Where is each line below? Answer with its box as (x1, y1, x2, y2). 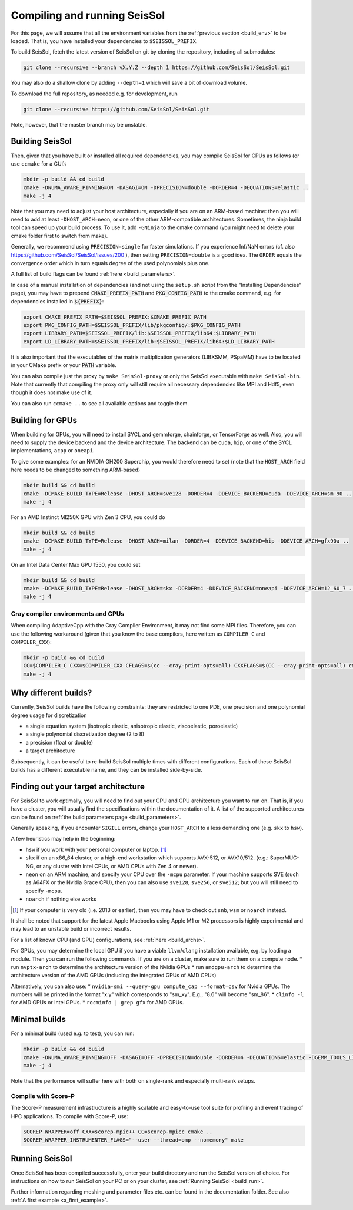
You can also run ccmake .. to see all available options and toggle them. (11, 399, 189, 406)
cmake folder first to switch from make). (11, 232, 108, 239)
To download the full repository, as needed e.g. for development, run (11, 90, 178, 97)
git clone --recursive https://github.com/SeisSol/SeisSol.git (23, 106, 210, 113)
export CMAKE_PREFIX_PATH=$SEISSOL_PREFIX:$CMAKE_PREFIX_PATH (23, 313, 207, 320)
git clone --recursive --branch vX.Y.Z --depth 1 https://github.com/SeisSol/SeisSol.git (23, 64, 291, 71)
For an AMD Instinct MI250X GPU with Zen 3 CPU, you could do (11, 513, 165, 521)
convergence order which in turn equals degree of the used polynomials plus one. (11, 260, 210, 267)
